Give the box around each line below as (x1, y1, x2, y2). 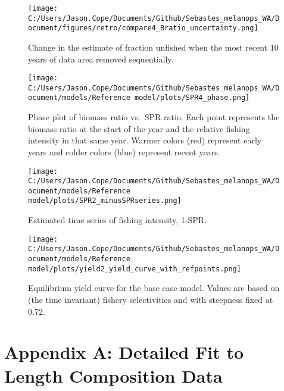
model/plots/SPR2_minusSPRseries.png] (28, 196, 182, 205)
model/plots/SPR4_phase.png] (134, 93, 250, 102)
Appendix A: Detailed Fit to (4, 340, 244, 364)
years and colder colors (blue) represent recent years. (28, 145, 220, 158)
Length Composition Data (4, 363, 223, 387)
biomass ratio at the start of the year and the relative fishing (28, 122, 250, 134)
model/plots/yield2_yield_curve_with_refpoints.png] (28, 264, 241, 273)
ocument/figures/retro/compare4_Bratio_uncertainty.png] (28, 24, 258, 33)
